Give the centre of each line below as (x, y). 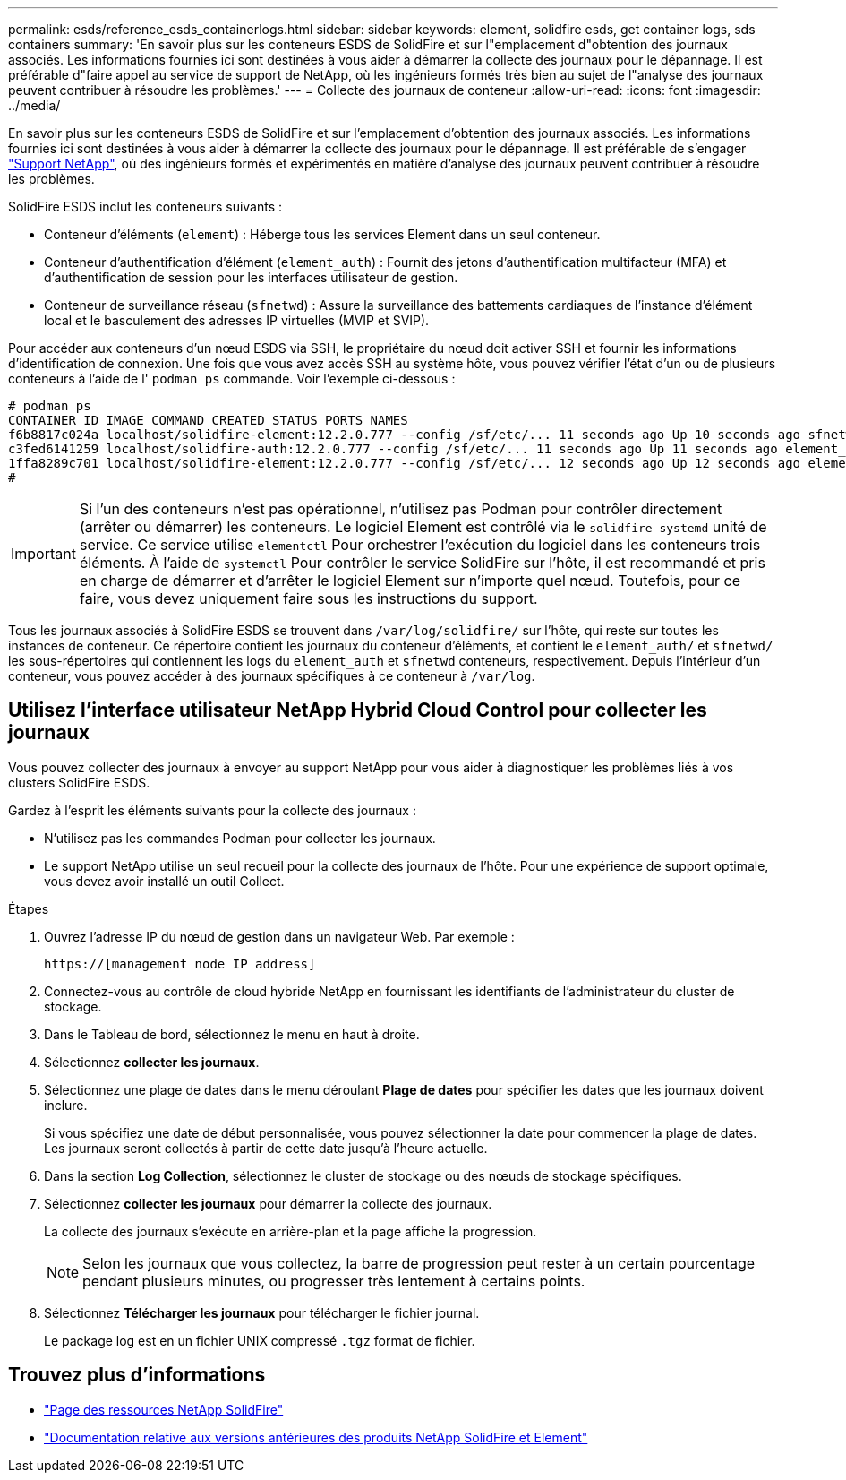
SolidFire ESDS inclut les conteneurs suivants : (145, 207)
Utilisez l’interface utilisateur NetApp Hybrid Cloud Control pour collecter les (358, 710)
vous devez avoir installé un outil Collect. (164, 881)
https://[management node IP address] (180, 964)
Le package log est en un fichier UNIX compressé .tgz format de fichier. (260, 1340)
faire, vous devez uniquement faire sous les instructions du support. (308, 598)
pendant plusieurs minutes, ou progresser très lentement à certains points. (334, 1281)
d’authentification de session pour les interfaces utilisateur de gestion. (251, 277)
